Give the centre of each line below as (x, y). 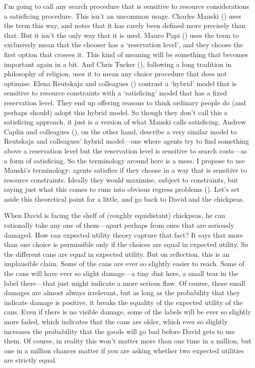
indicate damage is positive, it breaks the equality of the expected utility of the (124, 302)
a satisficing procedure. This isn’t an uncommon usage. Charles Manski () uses (123, 15)
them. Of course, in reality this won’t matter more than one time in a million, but (128, 341)
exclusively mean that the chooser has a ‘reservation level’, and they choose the (124, 45)
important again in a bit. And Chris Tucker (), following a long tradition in (118, 64)
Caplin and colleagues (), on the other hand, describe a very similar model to (120, 131)
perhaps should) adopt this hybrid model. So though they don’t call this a (116, 112)
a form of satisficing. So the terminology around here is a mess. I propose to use (125, 160)
